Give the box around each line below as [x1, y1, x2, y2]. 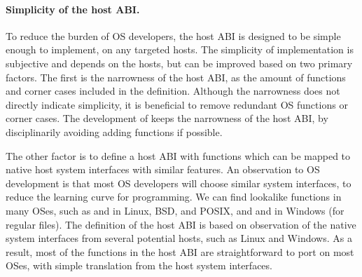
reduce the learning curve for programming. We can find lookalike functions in [6, 189, 342, 204]
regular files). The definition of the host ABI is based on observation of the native [6, 217, 356, 231]
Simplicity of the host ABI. [6, 1, 140, 16]
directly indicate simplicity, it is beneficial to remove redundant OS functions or [6, 97, 348, 112]
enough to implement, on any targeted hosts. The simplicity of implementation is [6, 42, 354, 57]
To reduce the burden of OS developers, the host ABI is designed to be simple [6, 28, 341, 43]
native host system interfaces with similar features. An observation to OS [6, 162, 320, 177]
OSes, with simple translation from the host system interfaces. [6, 258, 272, 273]
